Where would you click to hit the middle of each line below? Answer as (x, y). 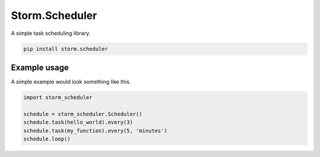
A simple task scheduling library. (51, 33)
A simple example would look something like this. (71, 82)
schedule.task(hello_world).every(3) (78, 122)
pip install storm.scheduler (66, 49)
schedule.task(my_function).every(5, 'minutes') (95, 131)
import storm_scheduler (58, 97)
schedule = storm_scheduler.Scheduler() (83, 114)
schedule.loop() (47, 139)
